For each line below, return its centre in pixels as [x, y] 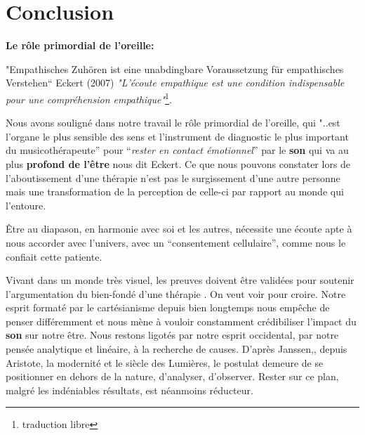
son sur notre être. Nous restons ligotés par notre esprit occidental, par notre [172, 335]
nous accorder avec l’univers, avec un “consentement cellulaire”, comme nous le [176, 242]
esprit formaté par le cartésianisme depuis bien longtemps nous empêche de [168, 307]
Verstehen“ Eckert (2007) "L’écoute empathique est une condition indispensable [175, 83]
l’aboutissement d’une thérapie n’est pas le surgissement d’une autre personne [173, 177]
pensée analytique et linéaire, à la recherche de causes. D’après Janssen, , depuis [177, 349]
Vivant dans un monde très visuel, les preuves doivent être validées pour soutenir [180, 280]
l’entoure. [26, 205]
